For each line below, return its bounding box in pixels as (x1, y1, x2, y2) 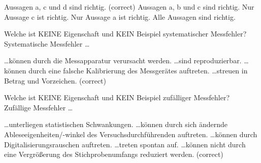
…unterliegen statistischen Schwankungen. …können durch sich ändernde (4, 119, 227, 130)
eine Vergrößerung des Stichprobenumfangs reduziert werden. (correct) (4, 149, 223, 159)
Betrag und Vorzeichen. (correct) (4, 75, 107, 86)
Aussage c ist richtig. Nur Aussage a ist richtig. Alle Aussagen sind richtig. (4, 11, 236, 22)
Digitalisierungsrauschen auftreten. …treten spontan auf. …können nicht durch (4, 139, 246, 149)
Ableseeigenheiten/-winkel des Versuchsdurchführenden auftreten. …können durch (4, 129, 257, 139)
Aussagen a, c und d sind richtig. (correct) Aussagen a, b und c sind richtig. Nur (4, 2, 254, 12)
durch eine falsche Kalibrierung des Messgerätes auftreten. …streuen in (28, 65, 248, 75)
